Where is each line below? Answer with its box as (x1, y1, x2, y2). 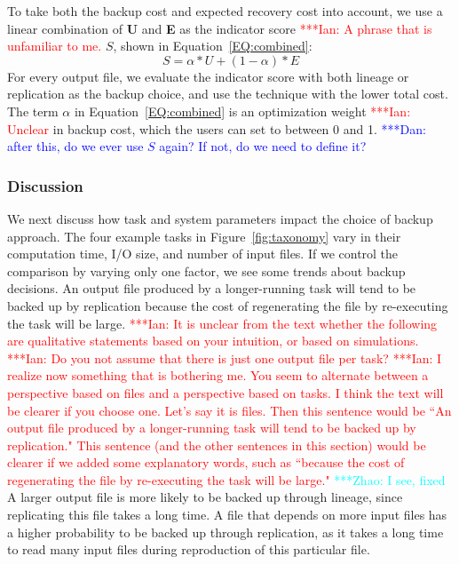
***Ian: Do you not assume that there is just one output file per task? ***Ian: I (7, 348, 442, 367)
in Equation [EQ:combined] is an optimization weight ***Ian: (74, 101, 411, 120)
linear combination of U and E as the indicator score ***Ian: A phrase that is (7, 19, 432, 37)
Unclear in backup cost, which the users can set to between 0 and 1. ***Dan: (7, 119, 426, 138)
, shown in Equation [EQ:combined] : (113, 36, 313, 55)
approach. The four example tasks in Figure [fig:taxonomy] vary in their (7, 226, 401, 245)
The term (7, 101, 59, 120)
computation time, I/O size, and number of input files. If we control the (7, 244, 399, 263)
